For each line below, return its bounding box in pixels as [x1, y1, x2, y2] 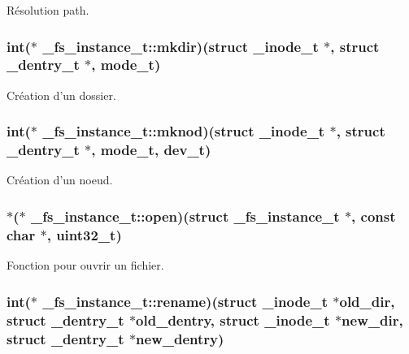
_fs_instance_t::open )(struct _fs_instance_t [30, 205, 340, 226]
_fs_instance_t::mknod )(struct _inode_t [42, 121, 325, 141]
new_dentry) [136, 328, 224, 348]
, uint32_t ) [46, 224, 122, 244]
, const [351, 205, 396, 226]
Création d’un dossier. [7, 86, 116, 103]
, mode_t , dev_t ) [91, 140, 211, 160]
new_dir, [342, 309, 403, 330]
